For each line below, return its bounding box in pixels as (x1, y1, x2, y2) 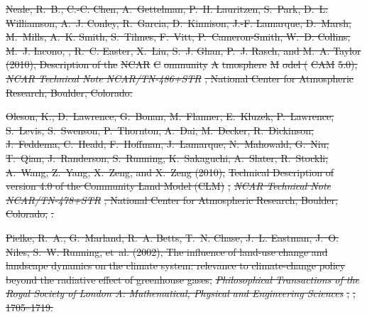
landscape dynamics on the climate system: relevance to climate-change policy (6, 258, 346, 273)
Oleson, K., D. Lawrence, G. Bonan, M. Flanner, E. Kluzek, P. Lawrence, (6, 109, 334, 124)
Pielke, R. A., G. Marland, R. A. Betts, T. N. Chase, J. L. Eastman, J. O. (6, 230, 339, 245)
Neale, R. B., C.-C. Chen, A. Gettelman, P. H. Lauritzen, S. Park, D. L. (6, 1, 329, 16)
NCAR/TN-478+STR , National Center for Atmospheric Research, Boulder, (6, 192, 338, 207)
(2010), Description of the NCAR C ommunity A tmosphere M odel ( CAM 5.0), (6, 57, 358, 72)
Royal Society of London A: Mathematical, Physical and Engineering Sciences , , (6, 286, 356, 301)
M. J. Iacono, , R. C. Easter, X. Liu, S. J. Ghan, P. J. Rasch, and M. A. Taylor (6, 43, 361, 58)
